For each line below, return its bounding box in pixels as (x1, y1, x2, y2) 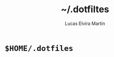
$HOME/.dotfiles (5, 43, 73, 53)
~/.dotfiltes (61, 4, 109, 15)
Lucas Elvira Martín (65, 20, 105, 26)
